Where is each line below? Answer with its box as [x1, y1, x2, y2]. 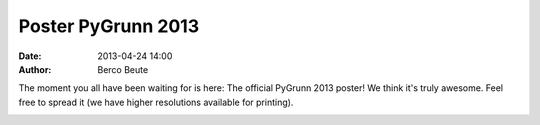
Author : [18, 63, 52, 75]
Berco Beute [97, 63, 149, 75]
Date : [18, 50, 42, 62]
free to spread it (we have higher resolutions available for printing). [18, 96, 294, 108]
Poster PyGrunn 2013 [18, 15, 200, 37]
